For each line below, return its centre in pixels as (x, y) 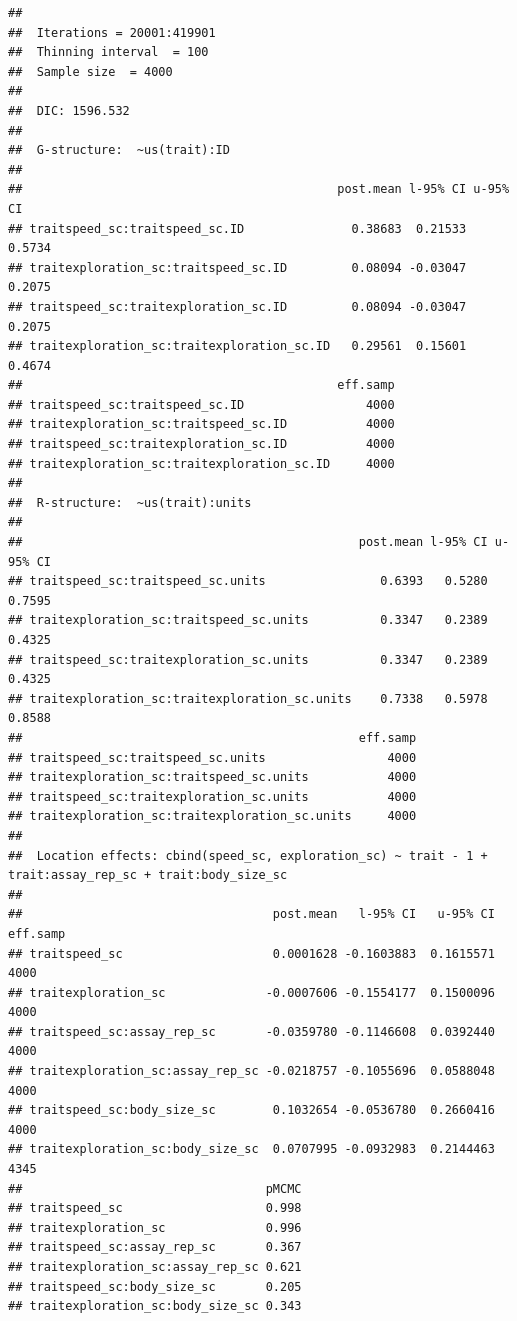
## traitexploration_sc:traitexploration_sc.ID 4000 (201, 463)
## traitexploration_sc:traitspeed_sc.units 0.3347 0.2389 (248, 620)
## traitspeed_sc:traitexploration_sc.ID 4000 (201, 444)
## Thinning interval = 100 (108, 52)
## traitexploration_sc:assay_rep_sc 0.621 (155, 1267)
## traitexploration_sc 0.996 (155, 1227)
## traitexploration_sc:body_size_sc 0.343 (155, 1306)
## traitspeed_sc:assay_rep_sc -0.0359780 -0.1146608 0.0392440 (251, 1031)
